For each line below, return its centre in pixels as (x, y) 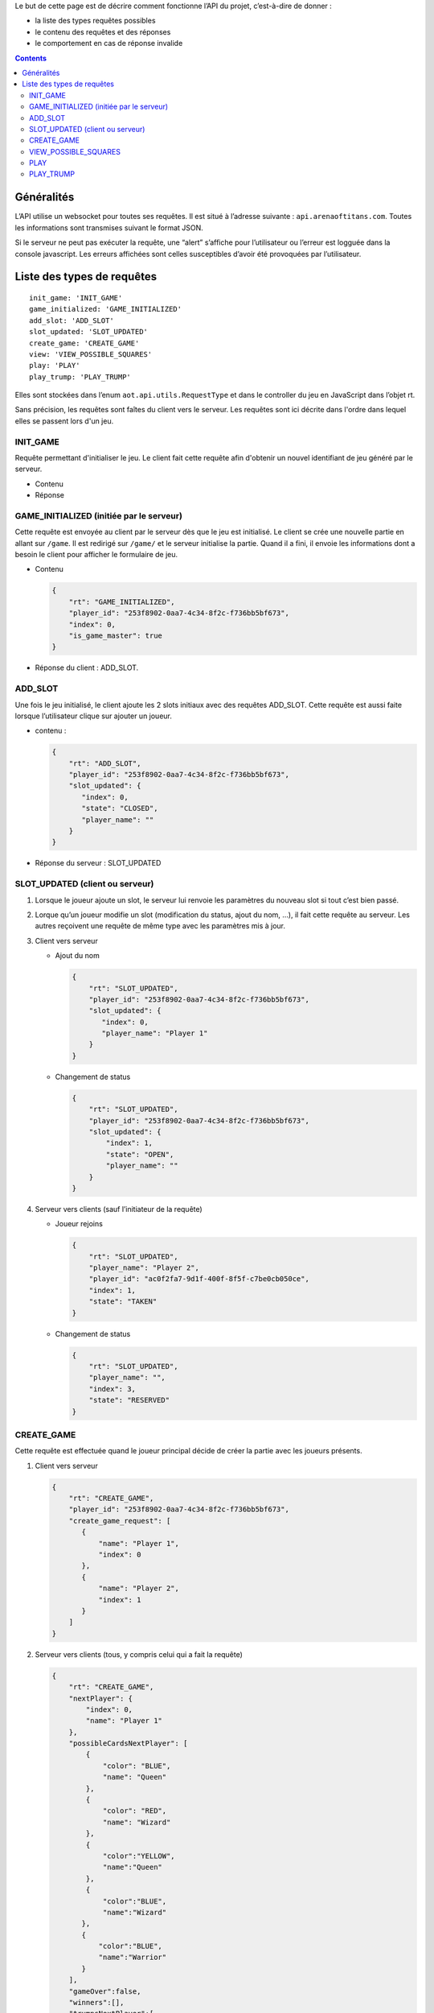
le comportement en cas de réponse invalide (109, 43)
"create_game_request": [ (120, 1521)
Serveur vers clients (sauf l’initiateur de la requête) (119, 1209)
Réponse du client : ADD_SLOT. (87, 668)
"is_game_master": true (115, 636)
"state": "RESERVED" (129, 1400)
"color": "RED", (135, 1811)
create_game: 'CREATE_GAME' (84, 343)
